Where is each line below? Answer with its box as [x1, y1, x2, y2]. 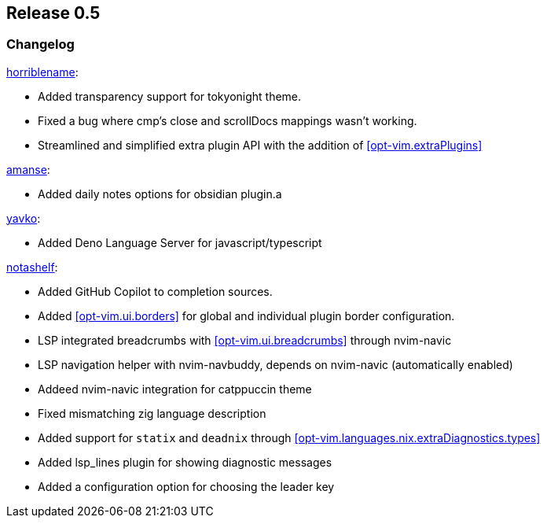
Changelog [6, 36, 75, 53]
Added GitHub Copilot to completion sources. [38, 284, 273, 298]
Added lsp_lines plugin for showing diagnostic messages [38, 455, 332, 469]
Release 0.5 [6, 3, 101, 23]
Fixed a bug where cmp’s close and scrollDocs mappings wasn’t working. [38, 113, 417, 127]
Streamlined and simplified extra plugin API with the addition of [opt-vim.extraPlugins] [38, 138, 483, 152]
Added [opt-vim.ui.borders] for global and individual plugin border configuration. [38, 308, 455, 323]
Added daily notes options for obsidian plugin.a [38, 186, 282, 201]
